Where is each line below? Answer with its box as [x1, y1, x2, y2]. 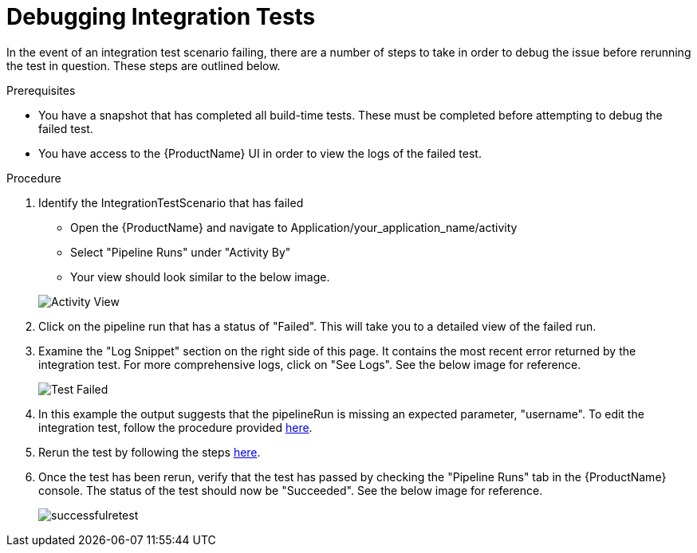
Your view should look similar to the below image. [70, 269, 330, 284]
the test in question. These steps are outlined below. [6, 58, 281, 73]
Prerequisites [6, 83, 76, 97]
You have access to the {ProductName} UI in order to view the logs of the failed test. [38, 146, 482, 160]
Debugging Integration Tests [6, 3, 316, 30]
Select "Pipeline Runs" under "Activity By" [70, 245, 291, 259]
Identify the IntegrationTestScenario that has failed [38, 195, 304, 210]
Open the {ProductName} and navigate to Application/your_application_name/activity [70, 220, 518, 234]
